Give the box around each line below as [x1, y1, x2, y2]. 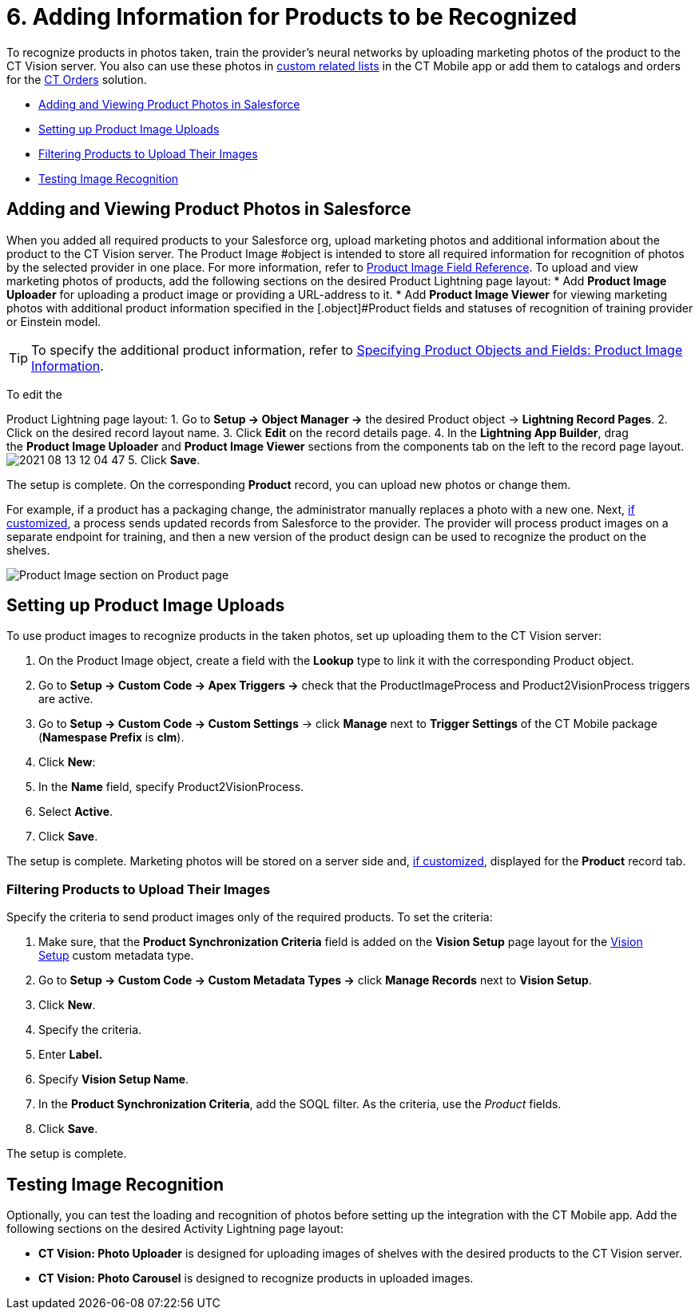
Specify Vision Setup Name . [38, 1072, 189, 1087]
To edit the [6, 387, 62, 401]
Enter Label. [38, 1048, 103, 1062]
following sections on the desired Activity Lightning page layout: [6, 1222, 344, 1236]
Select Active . [38, 805, 113, 819]
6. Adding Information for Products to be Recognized [6, 3, 578, 30]
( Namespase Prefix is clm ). [38, 730, 185, 745]
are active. [38, 692, 93, 706]
